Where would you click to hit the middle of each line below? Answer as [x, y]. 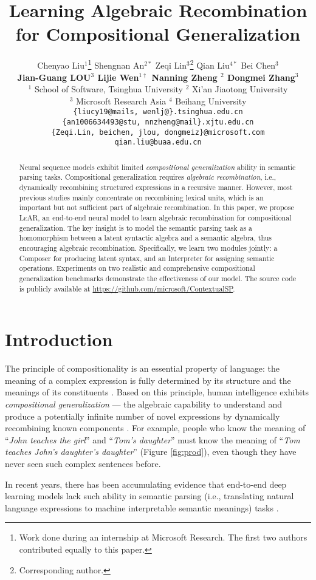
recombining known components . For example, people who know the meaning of [155, 428]
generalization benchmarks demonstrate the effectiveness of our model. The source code [158, 278]
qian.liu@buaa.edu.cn [158, 142]
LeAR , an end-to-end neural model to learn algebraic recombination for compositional [155, 218]
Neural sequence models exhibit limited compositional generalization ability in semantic [157, 167]
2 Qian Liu [210, 64]
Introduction [59, 339]
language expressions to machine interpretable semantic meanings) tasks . [142, 507]
